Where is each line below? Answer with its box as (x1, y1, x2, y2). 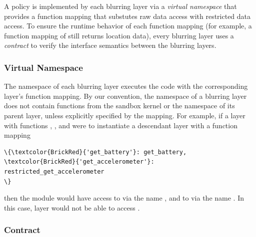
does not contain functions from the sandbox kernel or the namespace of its (4, 100, 235, 111)
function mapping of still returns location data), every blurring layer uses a (4, 30, 234, 40)
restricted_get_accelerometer (4, 168, 104, 175)
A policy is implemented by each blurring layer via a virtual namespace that (4, 1, 237, 11)
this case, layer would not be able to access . (4, 202, 140, 213)
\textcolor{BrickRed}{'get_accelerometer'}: (4, 158, 154, 166)
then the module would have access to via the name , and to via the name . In (4, 193, 244, 203)
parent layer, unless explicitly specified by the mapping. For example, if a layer (4, 110, 245, 120)
